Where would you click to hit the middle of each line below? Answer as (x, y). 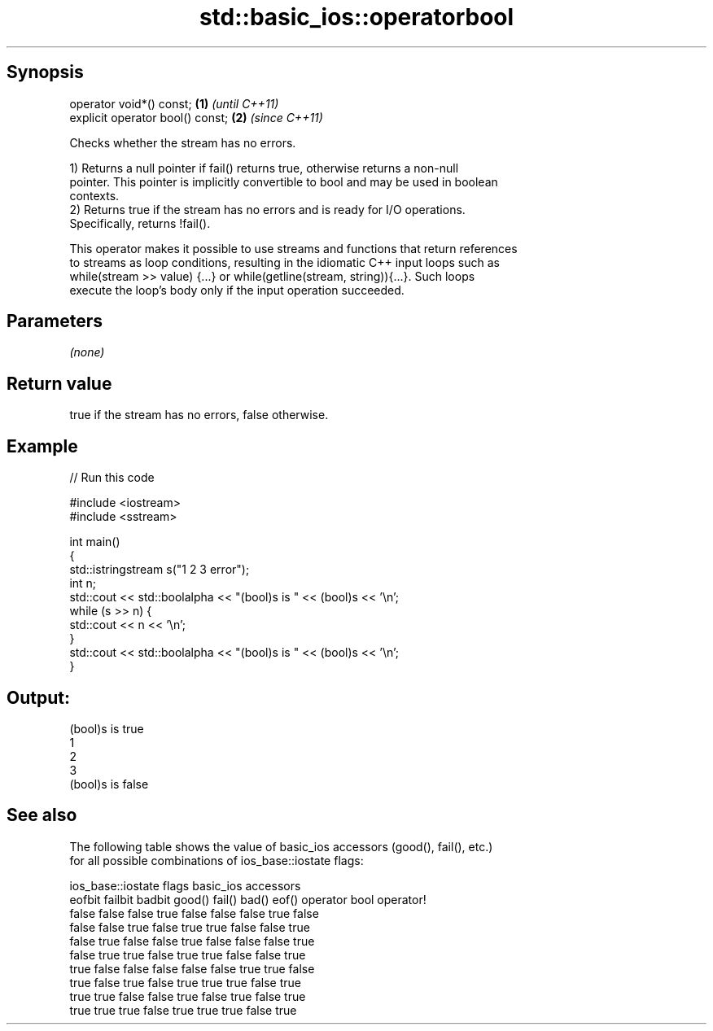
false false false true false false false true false (194, 913)
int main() (95, 542)
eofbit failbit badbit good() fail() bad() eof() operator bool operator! (248, 899)
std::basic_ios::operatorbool (356, 17)
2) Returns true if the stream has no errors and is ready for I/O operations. (267, 209)
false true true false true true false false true (188, 955)
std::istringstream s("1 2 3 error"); (160, 570)
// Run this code (112, 478)
